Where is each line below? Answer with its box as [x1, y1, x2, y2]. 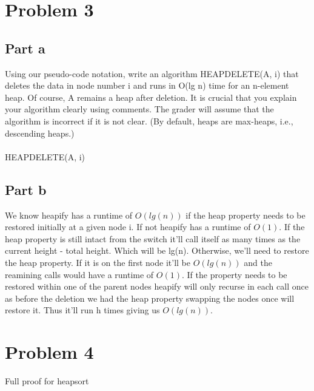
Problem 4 [5, 339, 94, 364]
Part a [5, 38, 45, 57]
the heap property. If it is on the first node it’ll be [5, 256, 190, 268]
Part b [5, 180, 47, 199]
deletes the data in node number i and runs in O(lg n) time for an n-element [5, 79, 289, 92]
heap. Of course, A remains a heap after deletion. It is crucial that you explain [5, 90, 297, 103]
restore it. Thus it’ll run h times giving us [5, 304, 160, 316]
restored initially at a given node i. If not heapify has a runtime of [5, 220, 251, 233]
